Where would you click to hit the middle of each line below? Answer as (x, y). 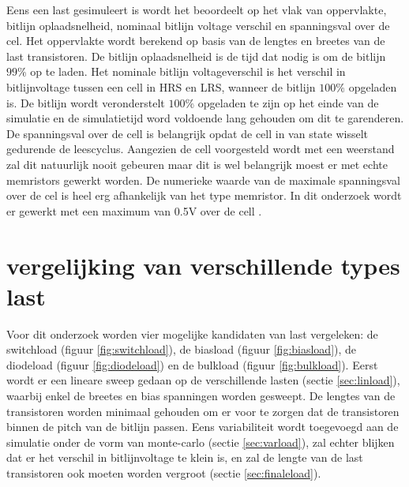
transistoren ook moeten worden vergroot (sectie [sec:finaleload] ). (164, 472)
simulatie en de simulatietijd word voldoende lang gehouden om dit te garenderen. (205, 118)
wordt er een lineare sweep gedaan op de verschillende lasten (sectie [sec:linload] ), (203, 380)
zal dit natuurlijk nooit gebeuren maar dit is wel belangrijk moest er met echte (197, 164)
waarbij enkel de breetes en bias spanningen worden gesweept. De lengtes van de (201, 395)
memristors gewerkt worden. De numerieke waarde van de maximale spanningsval (203, 180)
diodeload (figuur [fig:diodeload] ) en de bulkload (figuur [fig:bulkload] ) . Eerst (192, 364)
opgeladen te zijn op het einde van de (288, 102)
